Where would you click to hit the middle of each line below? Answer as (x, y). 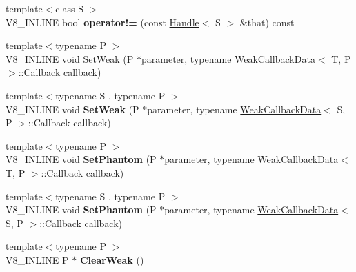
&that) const (267, 22)
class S (69, 8)
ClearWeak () (112, 259)
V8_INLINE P (37, 259)
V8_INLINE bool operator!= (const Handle (102, 22)
